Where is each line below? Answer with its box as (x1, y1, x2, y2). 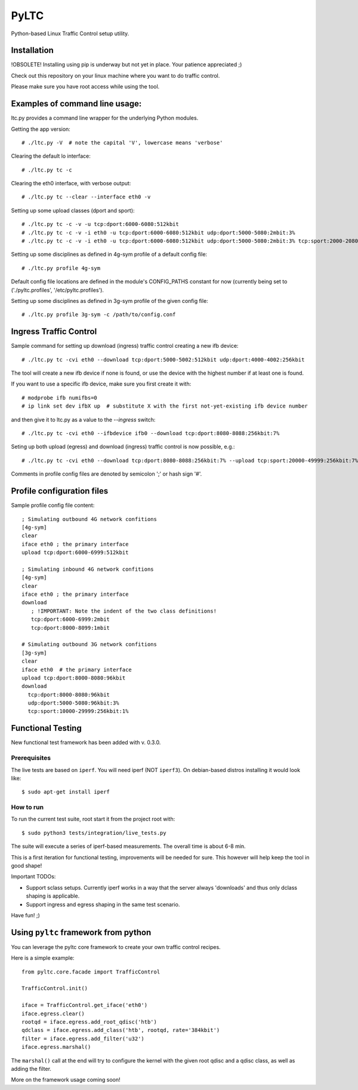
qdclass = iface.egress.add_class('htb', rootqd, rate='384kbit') (21, 1027, 220, 1034)
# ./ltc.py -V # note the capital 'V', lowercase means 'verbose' (21, 139, 223, 146)
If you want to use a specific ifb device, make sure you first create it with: (11, 380, 192, 388)
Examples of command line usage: (11, 99, 142, 109)
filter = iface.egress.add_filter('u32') (21, 1035, 144, 1042)
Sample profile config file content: (11, 502, 95, 509)
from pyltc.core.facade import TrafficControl (21, 968, 161, 975)
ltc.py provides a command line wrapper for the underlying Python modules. (11, 114, 199, 122)
